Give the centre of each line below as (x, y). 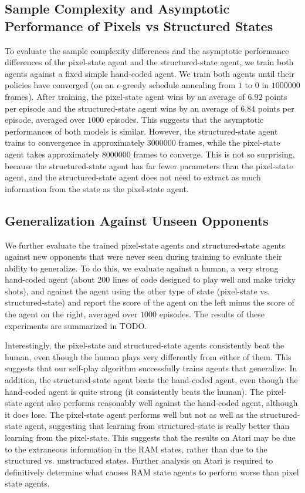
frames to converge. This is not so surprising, (214, 154)
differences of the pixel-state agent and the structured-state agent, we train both (149, 62)
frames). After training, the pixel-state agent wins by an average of (125, 96)
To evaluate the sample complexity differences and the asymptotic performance (147, 50)
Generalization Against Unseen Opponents (137, 220)
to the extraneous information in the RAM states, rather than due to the (136, 449)
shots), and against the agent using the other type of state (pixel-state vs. (138, 291)
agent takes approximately (52, 154)
